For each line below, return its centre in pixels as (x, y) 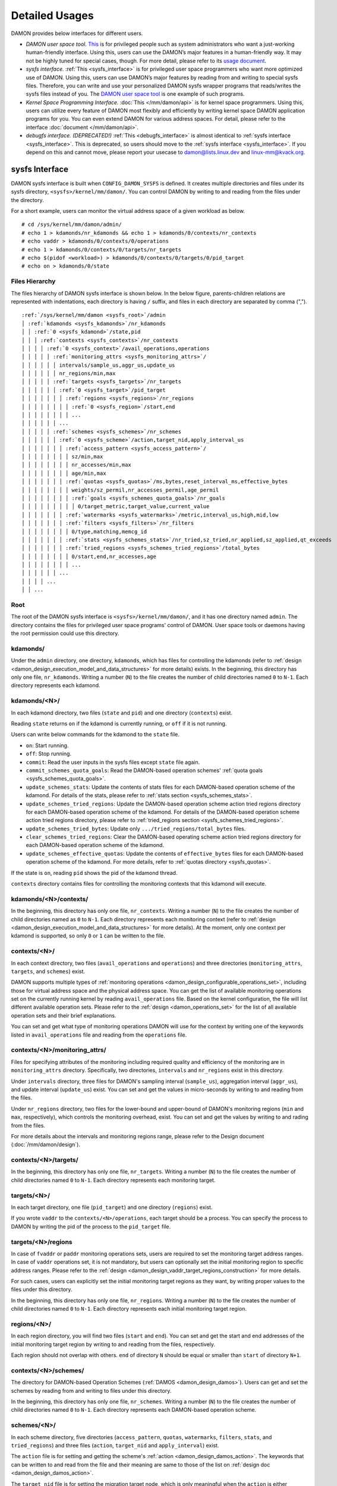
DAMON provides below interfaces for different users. (77, 33)
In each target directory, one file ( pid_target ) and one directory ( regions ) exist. (112, 1207)
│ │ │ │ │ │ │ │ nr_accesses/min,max (77, 465)
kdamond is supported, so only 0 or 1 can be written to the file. (88, 936)
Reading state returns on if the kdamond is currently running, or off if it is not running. (119, 724)
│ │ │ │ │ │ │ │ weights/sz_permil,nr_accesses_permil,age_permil (120, 490)
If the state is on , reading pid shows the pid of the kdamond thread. (94, 873)
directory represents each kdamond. (56, 685)
